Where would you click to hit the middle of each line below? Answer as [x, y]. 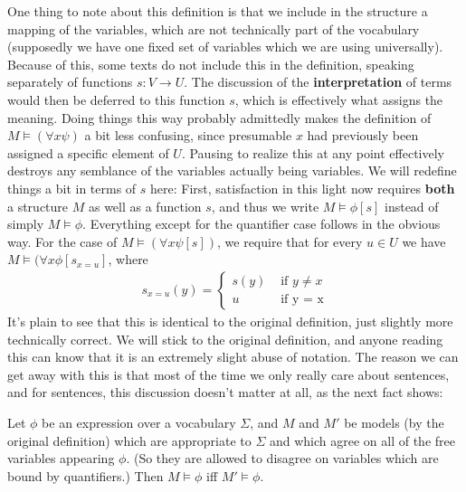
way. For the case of [62, 241]
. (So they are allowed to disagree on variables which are [282, 458]
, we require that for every [290, 241]
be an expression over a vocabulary [139, 422]
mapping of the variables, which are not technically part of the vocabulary [214, 28]
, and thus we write [265, 206]
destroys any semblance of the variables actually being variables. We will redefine [232, 170]
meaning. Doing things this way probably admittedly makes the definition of [219, 117]
